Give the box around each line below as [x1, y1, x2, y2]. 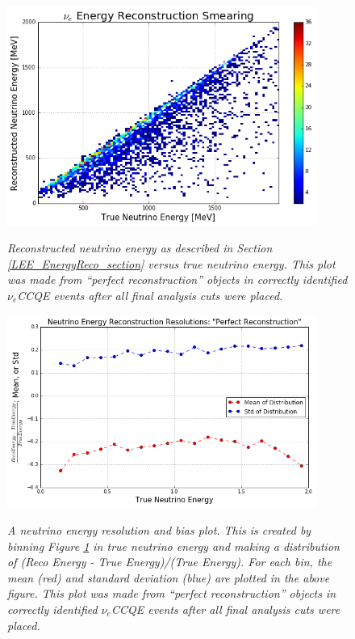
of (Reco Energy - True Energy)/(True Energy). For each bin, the [7, 553, 332, 570]
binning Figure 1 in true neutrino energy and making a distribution [7, 537, 340, 554]
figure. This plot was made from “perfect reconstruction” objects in [7, 585, 336, 602]
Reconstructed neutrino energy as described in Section [7, 239, 273, 256]
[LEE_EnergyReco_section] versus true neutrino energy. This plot [7, 255, 336, 272]
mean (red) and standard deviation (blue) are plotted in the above [7, 569, 330, 586]
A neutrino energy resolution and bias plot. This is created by [7, 521, 311, 538]
